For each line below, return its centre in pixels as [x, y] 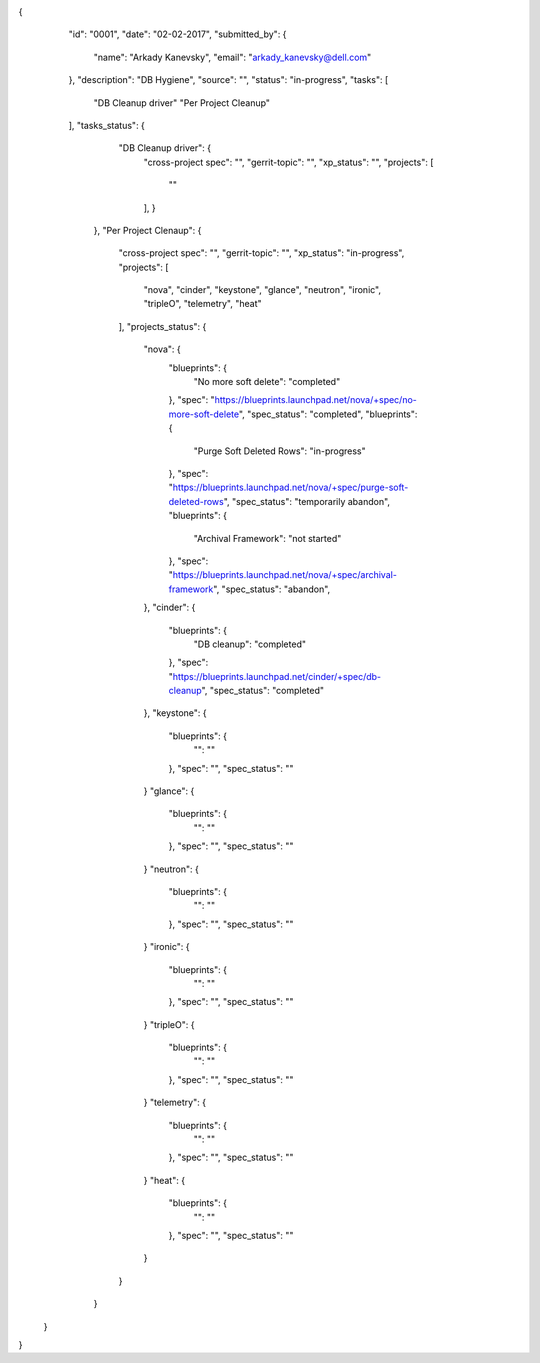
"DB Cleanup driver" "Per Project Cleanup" [181, 102]
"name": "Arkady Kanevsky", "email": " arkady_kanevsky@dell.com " [232, 57]
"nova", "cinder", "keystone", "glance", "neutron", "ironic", [262, 290]
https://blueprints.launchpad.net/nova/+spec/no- [315, 400]
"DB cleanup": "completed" [250, 644]
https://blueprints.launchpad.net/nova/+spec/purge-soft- [290, 487]
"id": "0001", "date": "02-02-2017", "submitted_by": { [177, 34]
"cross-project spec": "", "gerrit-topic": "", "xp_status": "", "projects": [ [288, 162]
